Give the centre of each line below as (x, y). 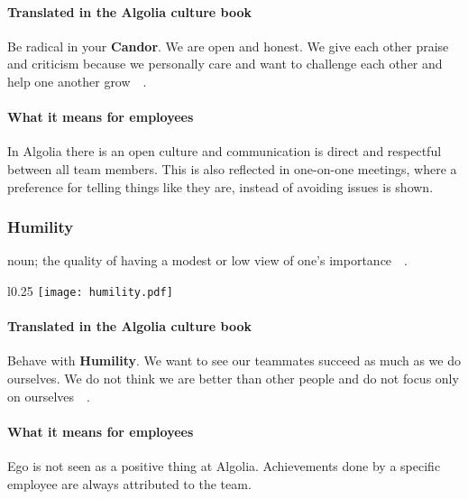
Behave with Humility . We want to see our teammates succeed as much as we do (234, 360)
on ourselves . (49, 396)
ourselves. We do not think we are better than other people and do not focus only (233, 379)
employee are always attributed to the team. (129, 483)
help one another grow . (77, 81)
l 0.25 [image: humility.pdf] (90, 290)
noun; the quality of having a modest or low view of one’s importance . (207, 260)
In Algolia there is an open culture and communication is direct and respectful (225, 151)
